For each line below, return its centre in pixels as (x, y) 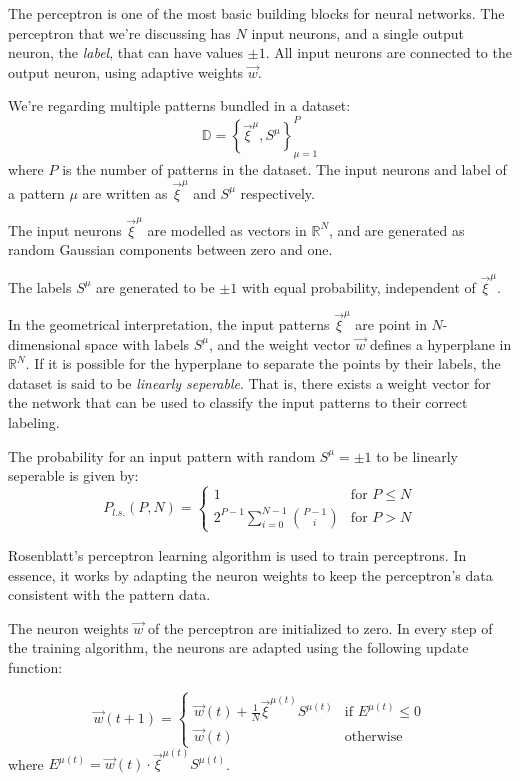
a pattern (36, 192)
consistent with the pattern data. (109, 594)
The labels (40, 286)
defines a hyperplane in (440, 343)
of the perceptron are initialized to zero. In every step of (320, 627)
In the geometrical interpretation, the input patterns (169, 324)
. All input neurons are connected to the (388, 52)
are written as (125, 192)
